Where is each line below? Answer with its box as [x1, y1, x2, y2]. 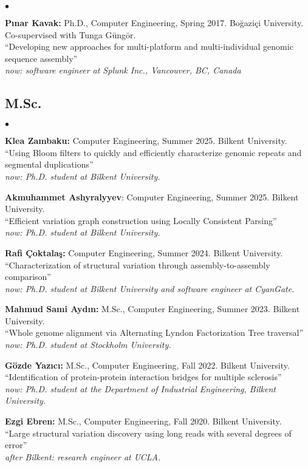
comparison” [5, 270, 51, 283]
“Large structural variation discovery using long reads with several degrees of [5, 426, 292, 439]
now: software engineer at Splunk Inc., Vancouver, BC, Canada [5, 64, 241, 77]
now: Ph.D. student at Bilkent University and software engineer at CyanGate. [5, 282, 295, 295]
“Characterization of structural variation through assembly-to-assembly [5, 258, 270, 271]
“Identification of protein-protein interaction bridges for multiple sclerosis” [5, 370, 282, 383]
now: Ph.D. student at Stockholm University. [5, 338, 171, 351]
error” [5, 438, 27, 451]
